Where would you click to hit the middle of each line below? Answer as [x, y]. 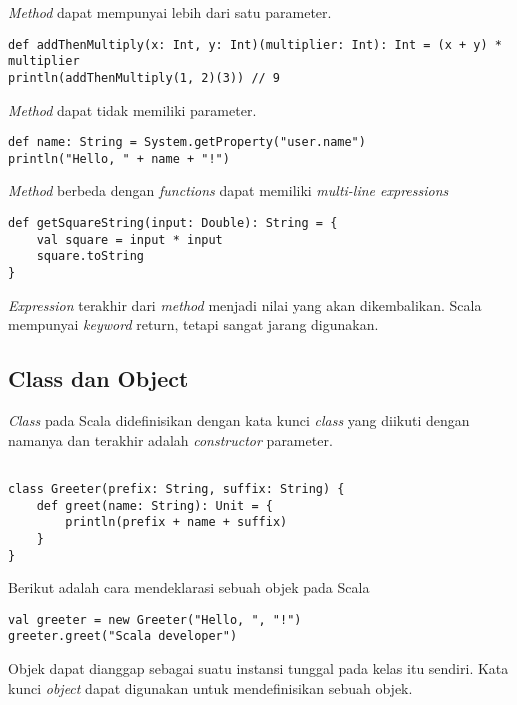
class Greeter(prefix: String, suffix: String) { [176, 488]
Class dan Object [98, 378]
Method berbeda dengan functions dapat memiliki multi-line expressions [228, 190]
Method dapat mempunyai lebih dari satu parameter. [170, 12]
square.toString [90, 256]
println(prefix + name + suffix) [176, 522]
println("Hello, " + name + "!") [119, 158]
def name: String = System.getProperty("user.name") [187, 142]
